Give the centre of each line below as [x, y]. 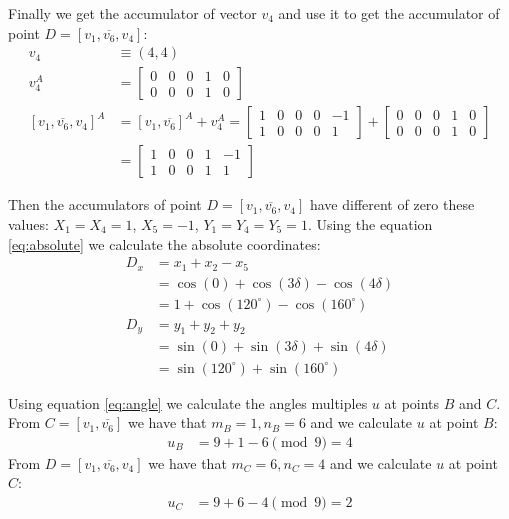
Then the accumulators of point [105, 204]
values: [28, 223]
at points [412, 402]
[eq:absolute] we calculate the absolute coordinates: [164, 243]
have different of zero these [392, 204]
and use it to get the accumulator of [389, 13]
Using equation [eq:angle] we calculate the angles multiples [188, 402]
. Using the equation [370, 223]
